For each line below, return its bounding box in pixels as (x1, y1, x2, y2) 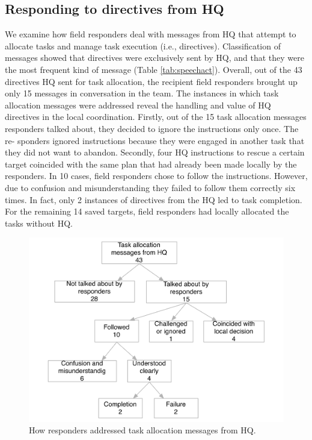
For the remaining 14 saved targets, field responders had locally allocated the (5, 205, 289, 218)
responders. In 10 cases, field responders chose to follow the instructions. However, (5, 169, 308, 182)
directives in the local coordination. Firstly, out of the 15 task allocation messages (5, 110, 307, 123)
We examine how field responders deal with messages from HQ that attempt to (5, 28, 296, 40)
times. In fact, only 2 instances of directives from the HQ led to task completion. (5, 193, 302, 206)
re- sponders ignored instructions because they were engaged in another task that (5, 134, 305, 146)
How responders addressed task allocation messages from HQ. (29, 424, 256, 436)
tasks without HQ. (5, 216, 73, 229)
